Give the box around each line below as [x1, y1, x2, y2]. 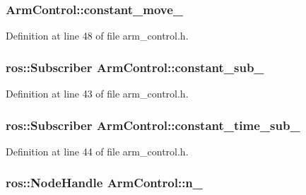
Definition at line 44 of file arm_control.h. [6, 143, 189, 158]
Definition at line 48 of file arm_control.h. [6, 28, 189, 43]
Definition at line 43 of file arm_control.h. [6, 86, 189, 101]
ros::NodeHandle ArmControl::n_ [6, 174, 204, 191]
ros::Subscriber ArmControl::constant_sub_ [6, 58, 264, 76]
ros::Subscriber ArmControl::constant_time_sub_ [6, 116, 300, 134]
